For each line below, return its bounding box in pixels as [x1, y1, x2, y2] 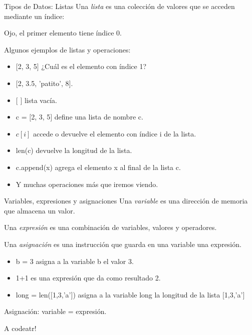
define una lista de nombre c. [54, 111, 143, 122]
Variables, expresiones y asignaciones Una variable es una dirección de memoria [4, 195, 248, 206]
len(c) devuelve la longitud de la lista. [16, 145, 132, 155]
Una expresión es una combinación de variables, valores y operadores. [4, 222, 217, 232]
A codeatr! [4, 322, 37, 333]
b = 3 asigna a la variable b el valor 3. [16, 255, 134, 266]
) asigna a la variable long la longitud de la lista [73, 289, 220, 299]
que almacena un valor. [4, 205, 75, 215]
